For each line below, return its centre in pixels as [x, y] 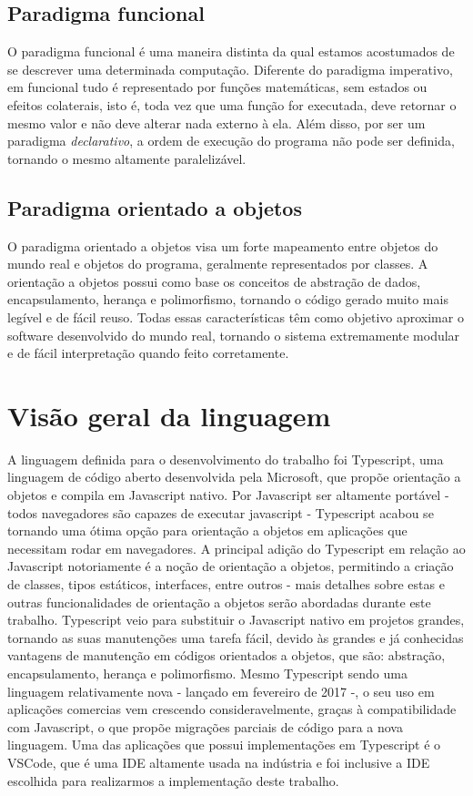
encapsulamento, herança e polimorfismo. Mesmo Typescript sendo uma [207, 673]
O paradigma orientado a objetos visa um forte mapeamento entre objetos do [223, 245]
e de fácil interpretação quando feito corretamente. [148, 353]
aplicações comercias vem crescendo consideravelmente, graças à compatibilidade [232, 709]
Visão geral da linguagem [169, 415]
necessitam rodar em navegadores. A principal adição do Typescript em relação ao [236, 548]
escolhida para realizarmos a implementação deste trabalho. [173, 780]
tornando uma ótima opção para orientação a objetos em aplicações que [207, 531]
